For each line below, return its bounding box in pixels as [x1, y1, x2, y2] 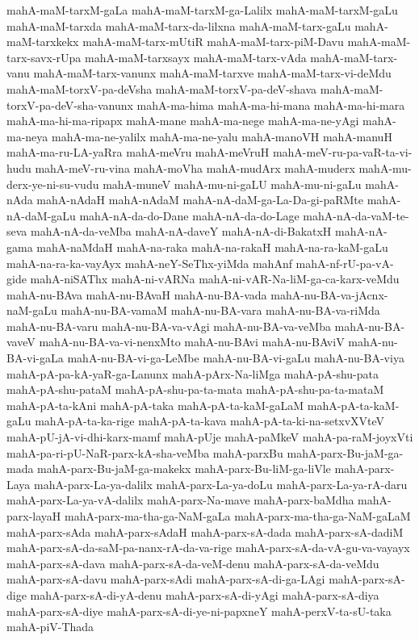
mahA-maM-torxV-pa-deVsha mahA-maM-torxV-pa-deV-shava [6, 80, 317, 97]
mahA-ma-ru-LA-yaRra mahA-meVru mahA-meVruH [6, 144, 270, 161]
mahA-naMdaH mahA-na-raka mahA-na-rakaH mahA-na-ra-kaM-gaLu [36, 238, 388, 255]
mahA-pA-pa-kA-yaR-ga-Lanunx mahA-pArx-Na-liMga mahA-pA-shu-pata [6, 365, 379, 382]
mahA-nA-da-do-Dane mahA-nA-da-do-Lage [79, 207, 300, 224]
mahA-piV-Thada [6, 618, 94, 635]
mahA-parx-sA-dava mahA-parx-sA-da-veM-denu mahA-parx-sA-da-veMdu [6, 554, 379, 571]
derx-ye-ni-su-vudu [6, 175, 99, 192]
